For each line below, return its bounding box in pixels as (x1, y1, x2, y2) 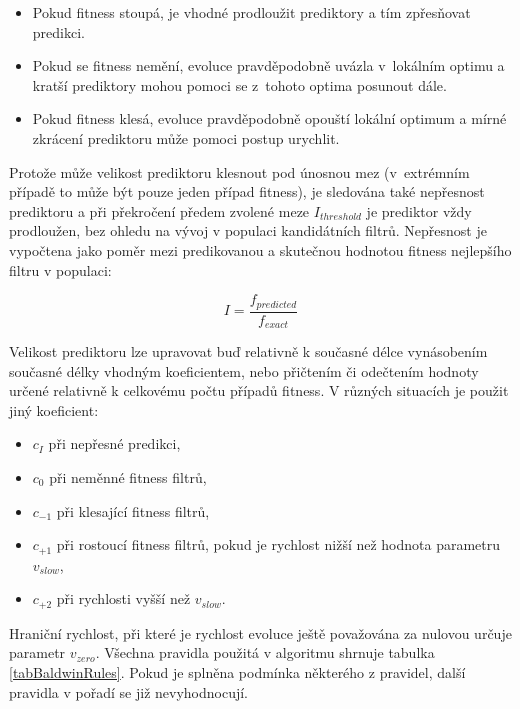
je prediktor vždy (366, 200, 472, 221)
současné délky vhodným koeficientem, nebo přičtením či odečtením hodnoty (9, 360, 479, 381)
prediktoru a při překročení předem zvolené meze (9, 200, 310, 221)
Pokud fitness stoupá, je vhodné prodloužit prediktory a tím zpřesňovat (32, 2, 471, 22)
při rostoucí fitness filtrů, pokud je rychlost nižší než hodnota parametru (56, 534, 501, 555)
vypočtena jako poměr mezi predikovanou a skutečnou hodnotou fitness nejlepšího (9, 239, 512, 260)
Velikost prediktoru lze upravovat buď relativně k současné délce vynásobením (9, 341, 488, 362)
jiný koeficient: (9, 399, 99, 420)
